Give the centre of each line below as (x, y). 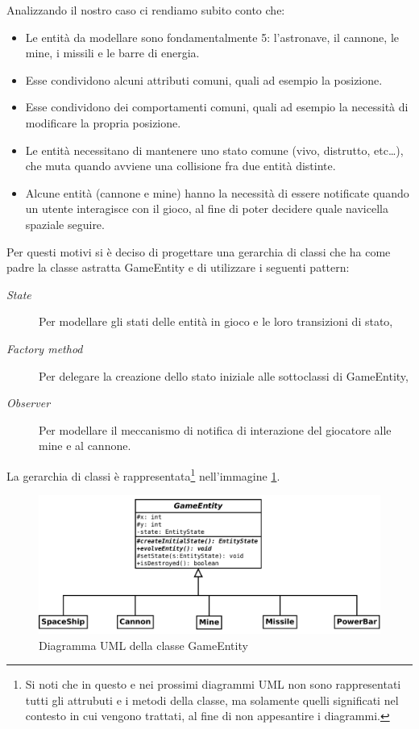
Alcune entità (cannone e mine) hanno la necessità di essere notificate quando (217, 192)
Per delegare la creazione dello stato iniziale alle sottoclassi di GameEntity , (224, 375)
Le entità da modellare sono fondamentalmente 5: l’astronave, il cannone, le (212, 37)
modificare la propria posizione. (103, 122)
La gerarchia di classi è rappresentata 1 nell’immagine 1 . (143, 474)
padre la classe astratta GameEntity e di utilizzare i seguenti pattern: (178, 267)
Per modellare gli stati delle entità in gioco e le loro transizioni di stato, (216, 321)
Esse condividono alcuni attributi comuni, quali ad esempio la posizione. (204, 79)
